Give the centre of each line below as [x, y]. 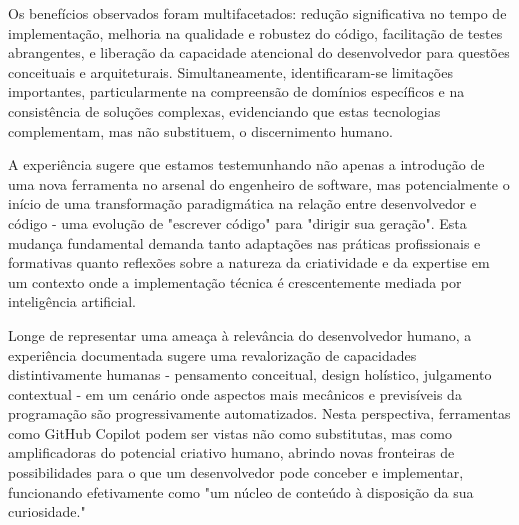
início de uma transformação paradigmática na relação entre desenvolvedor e [242, 203]
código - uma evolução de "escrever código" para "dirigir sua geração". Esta [237, 222]
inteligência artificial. [72, 301]
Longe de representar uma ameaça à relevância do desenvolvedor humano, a [240, 334]
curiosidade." [47, 511]
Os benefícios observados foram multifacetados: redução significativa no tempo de [257, 13]
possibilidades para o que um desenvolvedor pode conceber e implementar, [236, 472]
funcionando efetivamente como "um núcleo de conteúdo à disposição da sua [241, 491]
